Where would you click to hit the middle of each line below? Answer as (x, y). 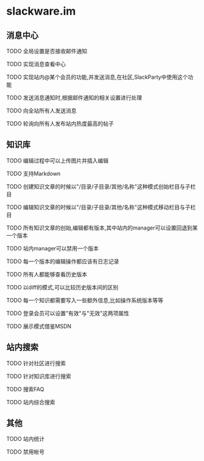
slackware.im (41, 11)
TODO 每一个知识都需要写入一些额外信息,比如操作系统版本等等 (85, 300)
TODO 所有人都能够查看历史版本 (47, 274)
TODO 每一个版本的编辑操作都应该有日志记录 (63, 261)
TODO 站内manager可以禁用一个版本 (53, 248)
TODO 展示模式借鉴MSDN (39, 326)
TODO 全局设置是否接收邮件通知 (47, 51)
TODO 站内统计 (26, 439)
